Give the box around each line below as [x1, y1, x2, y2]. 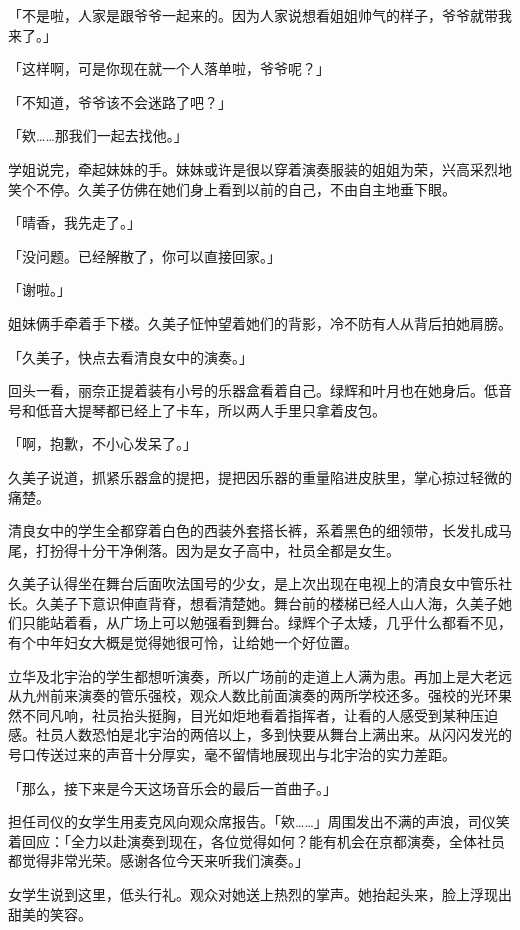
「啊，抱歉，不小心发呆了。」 [8, 433, 197, 454]
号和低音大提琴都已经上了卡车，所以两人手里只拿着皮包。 [8, 399, 386, 420]
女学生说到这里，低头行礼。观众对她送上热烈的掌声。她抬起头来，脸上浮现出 [8, 884, 512, 904]
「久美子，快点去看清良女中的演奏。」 [8, 346, 253, 367]
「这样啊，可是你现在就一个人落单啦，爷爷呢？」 [8, 58, 330, 79]
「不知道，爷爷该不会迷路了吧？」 [8, 91, 232, 112]
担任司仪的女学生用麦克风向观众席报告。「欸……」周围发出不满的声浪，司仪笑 [8, 811, 510, 832]
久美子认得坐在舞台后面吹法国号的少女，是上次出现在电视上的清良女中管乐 [8, 573, 498, 594]
